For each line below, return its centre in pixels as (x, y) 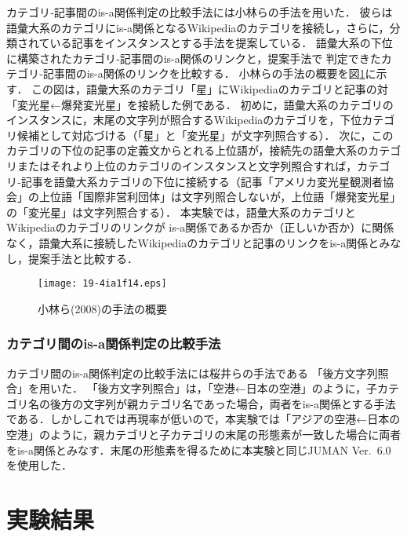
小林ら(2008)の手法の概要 (102, 308)
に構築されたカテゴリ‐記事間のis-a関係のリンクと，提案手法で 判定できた (194, 58)
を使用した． (39, 465)
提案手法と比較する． (83, 258)
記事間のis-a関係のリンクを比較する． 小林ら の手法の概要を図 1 (204, 73)
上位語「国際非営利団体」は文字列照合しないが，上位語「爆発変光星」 (220, 197)
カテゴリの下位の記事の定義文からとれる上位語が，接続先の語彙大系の (187, 150)
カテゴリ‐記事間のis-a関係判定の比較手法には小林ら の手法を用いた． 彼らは (200, 12)
